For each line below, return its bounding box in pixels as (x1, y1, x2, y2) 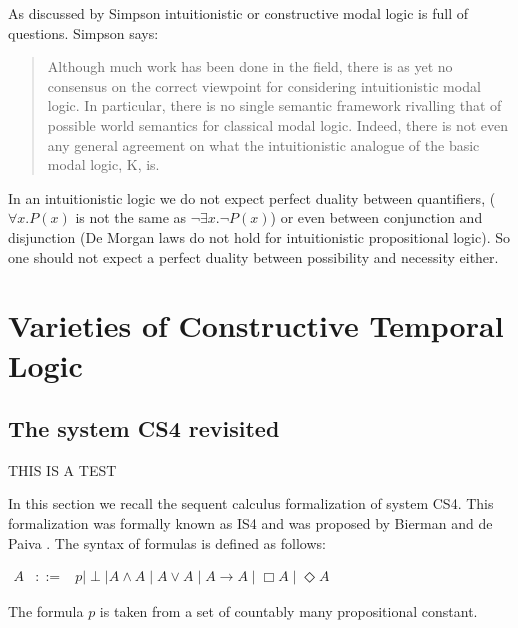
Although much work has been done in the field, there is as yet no (47, 56, 453, 77)
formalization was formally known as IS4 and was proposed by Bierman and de (8, 513, 493, 534)
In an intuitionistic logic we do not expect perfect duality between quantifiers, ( (8, 187, 496, 208)
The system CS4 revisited (8, 413, 280, 444)
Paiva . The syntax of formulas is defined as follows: (8, 532, 326, 553)
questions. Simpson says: (8, 22, 159, 43)
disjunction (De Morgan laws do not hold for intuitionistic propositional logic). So (8, 226, 510, 247)
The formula (8, 601, 84, 622)
